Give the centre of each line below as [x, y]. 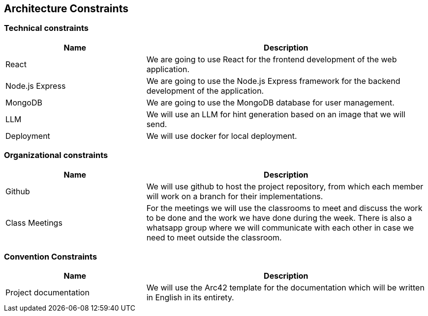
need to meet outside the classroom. [214, 237]
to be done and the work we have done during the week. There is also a [279, 218]
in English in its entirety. [190, 298]
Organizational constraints [56, 155]
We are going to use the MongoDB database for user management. [270, 102]
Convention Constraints [51, 256]
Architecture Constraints [66, 9]
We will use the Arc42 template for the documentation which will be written [285, 288]
